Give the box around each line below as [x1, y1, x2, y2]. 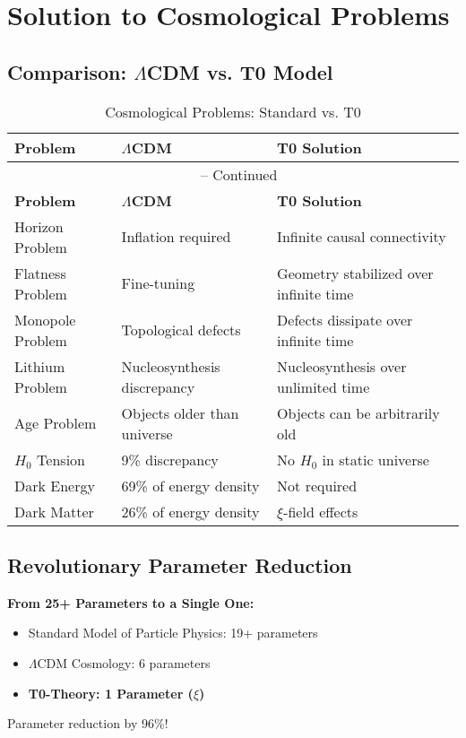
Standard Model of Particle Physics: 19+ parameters [28, 623, 318, 642]
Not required [277, 474, 358, 496]
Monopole [14, 308, 76, 330]
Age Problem [14, 412, 97, 434]
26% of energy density [121, 500, 260, 522]
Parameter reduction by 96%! [7, 714, 168, 733]
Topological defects [121, 319, 241, 341]
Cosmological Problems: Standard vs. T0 [105, 100, 361, 122]
